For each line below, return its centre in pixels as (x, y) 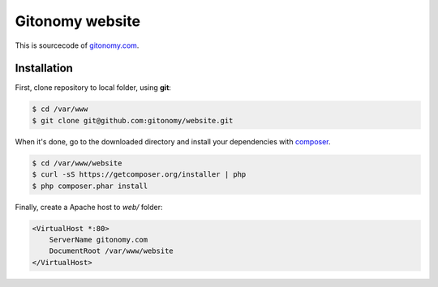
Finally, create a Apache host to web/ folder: (89, 207)
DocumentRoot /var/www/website (111, 251)
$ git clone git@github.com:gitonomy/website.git (133, 120)
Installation (44, 69)
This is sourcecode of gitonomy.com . (77, 45)
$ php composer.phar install (90, 186)
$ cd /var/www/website (77, 163)
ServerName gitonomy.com (99, 240)
